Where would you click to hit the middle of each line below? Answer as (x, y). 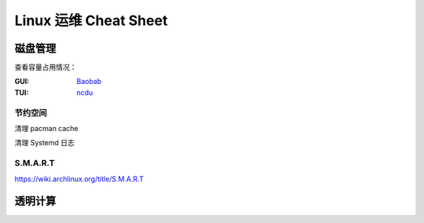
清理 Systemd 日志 (44, 143)
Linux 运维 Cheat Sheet (91, 20)
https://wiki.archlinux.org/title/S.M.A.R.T (79, 179)
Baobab (89, 82)
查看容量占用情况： (46, 68)
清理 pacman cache (46, 128)
